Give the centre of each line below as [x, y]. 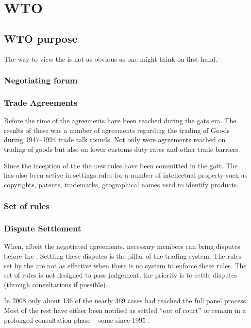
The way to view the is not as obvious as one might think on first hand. [111, 58]
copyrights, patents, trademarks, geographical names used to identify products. [121, 184]
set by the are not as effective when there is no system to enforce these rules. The [125, 265]
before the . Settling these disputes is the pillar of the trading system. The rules [123, 256]
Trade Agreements [41, 102]
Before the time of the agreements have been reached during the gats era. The [120, 121]
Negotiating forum [41, 80]
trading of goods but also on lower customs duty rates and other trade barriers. [122, 149]
